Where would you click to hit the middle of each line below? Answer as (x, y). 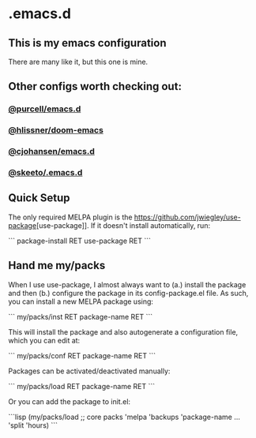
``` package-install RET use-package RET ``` (80, 241)
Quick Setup (39, 198)
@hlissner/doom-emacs (56, 130)
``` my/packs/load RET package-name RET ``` (82, 386)
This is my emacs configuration (87, 43)
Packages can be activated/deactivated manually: (89, 371)
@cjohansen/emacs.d (51, 152)
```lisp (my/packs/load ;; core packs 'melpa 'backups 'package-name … (124, 417)
